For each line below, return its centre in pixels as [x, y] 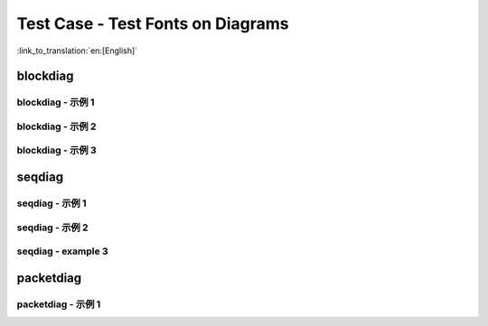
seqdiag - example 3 [62, 251]
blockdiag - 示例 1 [56, 102]
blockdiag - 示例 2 [56, 126]
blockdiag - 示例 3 [56, 151]
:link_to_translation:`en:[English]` [77, 51]
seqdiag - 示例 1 [52, 203]
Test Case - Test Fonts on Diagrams [153, 23]
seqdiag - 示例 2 [53, 228]
